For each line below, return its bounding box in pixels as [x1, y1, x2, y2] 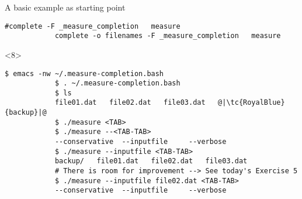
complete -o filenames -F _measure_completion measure [54, 32, 281, 40]
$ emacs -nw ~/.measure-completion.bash [5, 69, 164, 78]
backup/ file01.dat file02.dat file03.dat [54, 157, 248, 166]
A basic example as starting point [5, 1, 126, 13]
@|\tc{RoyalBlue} [218, 98, 285, 107]
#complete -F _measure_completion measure [5, 22, 180, 30]
